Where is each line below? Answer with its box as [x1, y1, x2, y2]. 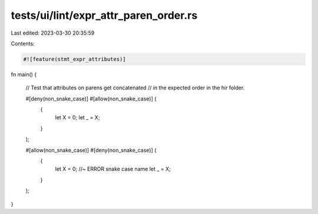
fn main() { [11, 71, 37, 78]
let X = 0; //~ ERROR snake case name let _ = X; [55, 165, 171, 173]
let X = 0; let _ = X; [55, 114, 100, 121]
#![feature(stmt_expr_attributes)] [23, 56, 126, 62]
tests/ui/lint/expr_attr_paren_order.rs [11, 9, 198, 22]
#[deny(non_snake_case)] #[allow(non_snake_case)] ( [25, 95, 157, 102]
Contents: [11, 40, 35, 47]
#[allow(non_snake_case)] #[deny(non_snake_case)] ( [25, 146, 157, 153]
